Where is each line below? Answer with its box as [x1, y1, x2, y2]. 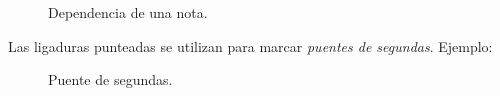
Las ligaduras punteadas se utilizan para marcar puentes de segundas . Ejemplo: [8, 35, 493, 56]
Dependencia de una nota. [48, 2, 208, 22]
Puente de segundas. [48, 69, 173, 90]
